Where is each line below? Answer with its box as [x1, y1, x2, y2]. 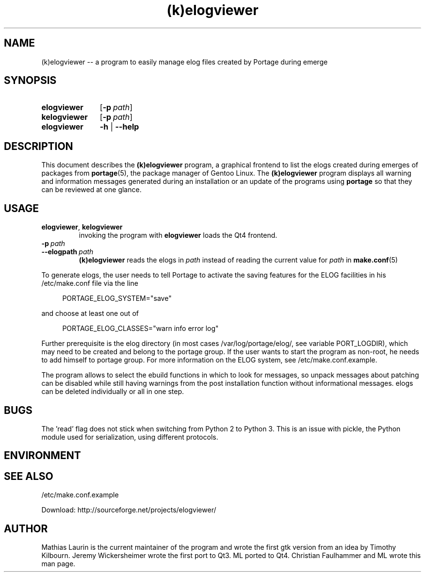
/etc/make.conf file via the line [41, 279, 138, 288]
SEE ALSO [4, 470, 53, 482]
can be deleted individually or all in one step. [41, 387, 184, 396]
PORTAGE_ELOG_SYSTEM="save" [62, 294, 172, 303]
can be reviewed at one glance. [41, 185, 142, 194]
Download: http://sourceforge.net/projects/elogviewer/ [41, 506, 216, 514]
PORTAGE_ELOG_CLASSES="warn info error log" [62, 324, 219, 333]
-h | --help [99, 122, 139, 132]
